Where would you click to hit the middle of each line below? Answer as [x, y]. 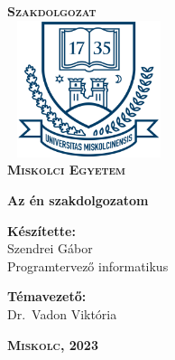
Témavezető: [47, 296]
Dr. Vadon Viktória [62, 313]
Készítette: [41, 230]
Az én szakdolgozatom [78, 199]
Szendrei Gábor [50, 248]
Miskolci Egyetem [66, 170]
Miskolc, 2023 [53, 344]
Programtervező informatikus [88, 265]
